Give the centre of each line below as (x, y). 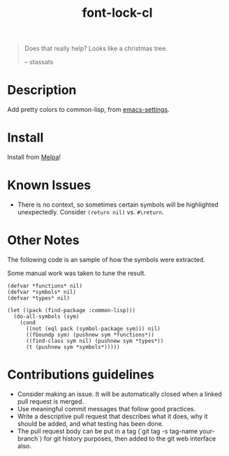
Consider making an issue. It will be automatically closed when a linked (119, 394)
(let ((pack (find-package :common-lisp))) (72, 310)
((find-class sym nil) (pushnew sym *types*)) (95, 341)
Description (42, 90)
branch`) (30, 439)
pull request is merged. (51, 401)
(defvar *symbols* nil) (42, 292)
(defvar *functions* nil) (45, 286)
